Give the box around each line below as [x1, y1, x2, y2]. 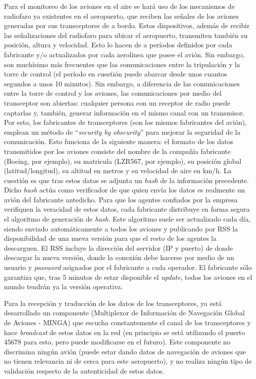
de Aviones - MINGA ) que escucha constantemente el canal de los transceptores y [4, 317, 251, 327]
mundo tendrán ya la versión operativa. [4, 281, 123, 292]
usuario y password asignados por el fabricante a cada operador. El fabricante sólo [4, 262, 252, 272]
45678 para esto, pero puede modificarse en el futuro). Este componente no [4, 337, 231, 347]
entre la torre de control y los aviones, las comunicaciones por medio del [4, 88, 222, 98]
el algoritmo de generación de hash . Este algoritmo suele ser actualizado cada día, [4, 214, 251, 224]
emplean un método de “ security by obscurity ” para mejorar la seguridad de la [4, 126, 241, 137]
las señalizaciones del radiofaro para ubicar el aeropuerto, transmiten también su [4, 30, 248, 40]
